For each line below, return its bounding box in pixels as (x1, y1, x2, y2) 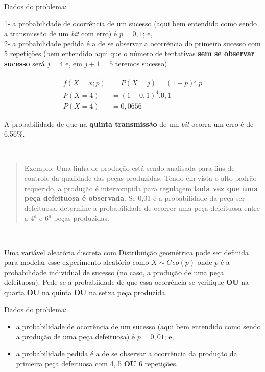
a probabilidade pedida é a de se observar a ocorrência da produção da (16, 348, 237, 359)
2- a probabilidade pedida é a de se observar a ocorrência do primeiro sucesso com (4, 38, 261, 48)
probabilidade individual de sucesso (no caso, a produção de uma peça (4, 267, 224, 277)
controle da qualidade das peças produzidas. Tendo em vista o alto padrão (24, 173, 257, 183)
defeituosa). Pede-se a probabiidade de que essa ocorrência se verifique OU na (4, 277, 249, 287)
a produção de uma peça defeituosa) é (16, 331, 135, 341)
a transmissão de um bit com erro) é (4, 28, 117, 39)
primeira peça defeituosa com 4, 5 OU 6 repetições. (16, 358, 178, 368)
